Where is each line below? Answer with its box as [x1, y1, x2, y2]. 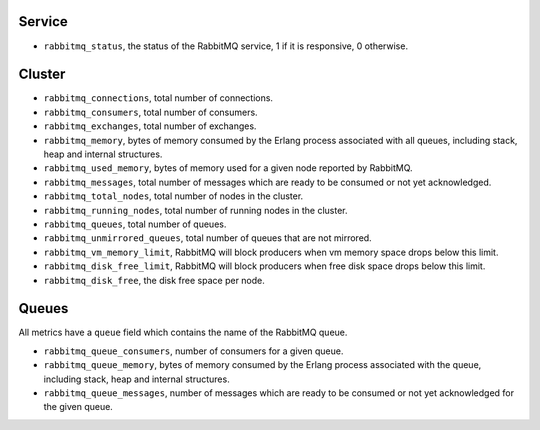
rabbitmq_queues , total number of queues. [43, 218, 227, 230]
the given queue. [43, 401, 114, 413]
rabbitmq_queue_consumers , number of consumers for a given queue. [43, 345, 344, 357]
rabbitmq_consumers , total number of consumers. [43, 106, 259, 118]
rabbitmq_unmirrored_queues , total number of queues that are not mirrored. [43, 232, 372, 244]
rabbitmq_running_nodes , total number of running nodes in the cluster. [43, 204, 349, 216]
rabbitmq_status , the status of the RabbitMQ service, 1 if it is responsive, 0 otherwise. [43, 40, 409, 52]
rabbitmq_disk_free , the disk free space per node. [43, 274, 265, 286]
